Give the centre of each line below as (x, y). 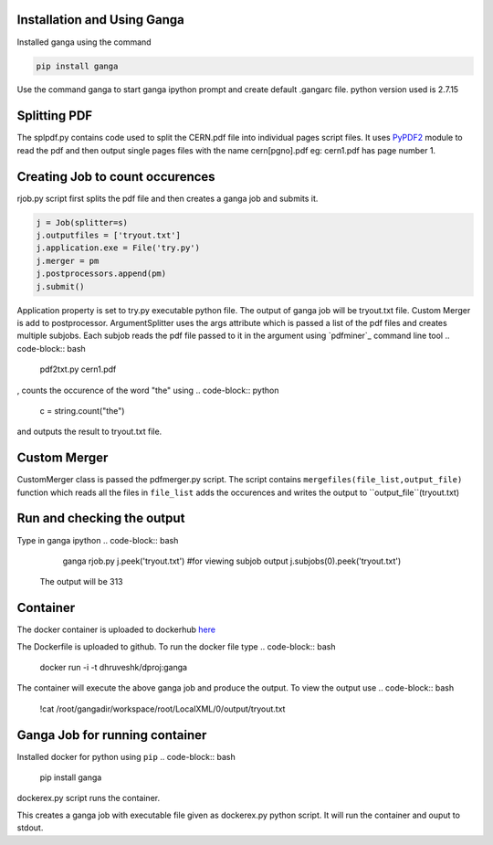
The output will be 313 (81, 582)
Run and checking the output (101, 518)
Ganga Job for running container (112, 735)
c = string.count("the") (82, 410)
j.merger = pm (68, 261)
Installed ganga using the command (84, 42)
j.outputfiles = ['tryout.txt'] (109, 236)
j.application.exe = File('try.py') (118, 248)
